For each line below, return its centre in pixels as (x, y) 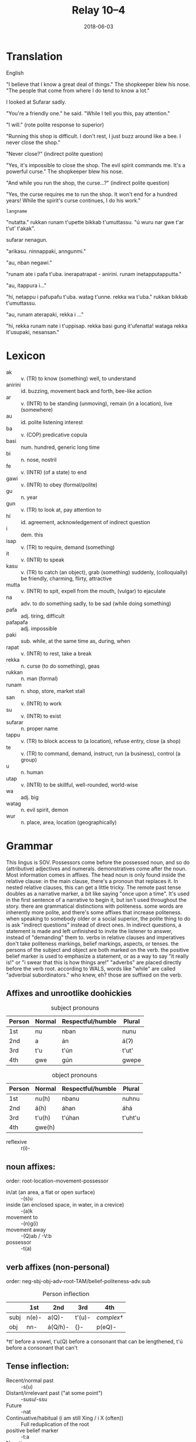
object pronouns (75, 1075)
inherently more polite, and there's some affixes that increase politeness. (94, 912)
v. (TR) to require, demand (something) (68, 547)
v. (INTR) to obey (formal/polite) (59, 484)
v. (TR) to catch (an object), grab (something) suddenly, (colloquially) (104, 572)
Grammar (30, 846)
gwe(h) (45, 1127)
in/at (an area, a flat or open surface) (51, 1193)
